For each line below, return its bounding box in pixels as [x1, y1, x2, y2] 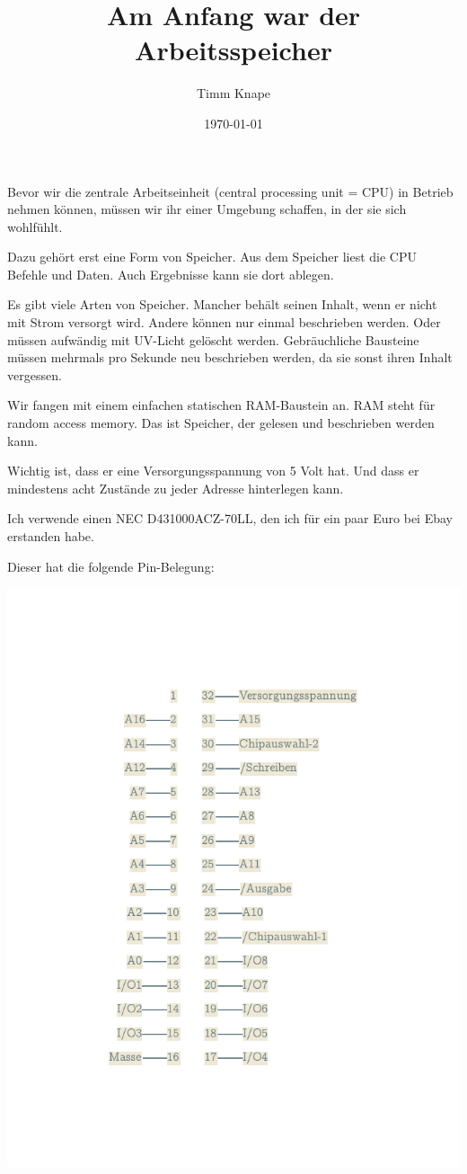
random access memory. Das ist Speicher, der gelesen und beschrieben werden [7, 414, 435, 432]
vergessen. [7, 365, 62, 384]
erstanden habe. [7, 527, 94, 545]
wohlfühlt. [7, 217, 63, 236]
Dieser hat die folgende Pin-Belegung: [7, 556, 215, 575]
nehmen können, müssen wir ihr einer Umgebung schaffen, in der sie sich [7, 200, 407, 218]
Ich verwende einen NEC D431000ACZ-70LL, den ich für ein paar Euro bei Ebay [7, 509, 453, 528]
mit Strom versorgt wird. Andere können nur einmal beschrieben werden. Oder [7, 313, 441, 332]
